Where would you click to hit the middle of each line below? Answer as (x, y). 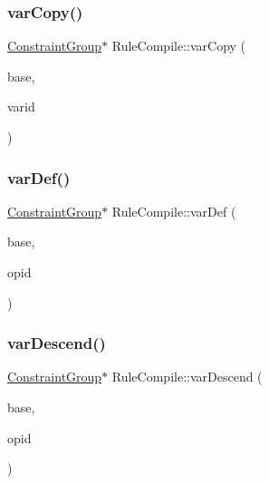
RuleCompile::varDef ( (174, 211)
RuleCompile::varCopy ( (179, 46)
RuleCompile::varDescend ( (187, 377)
